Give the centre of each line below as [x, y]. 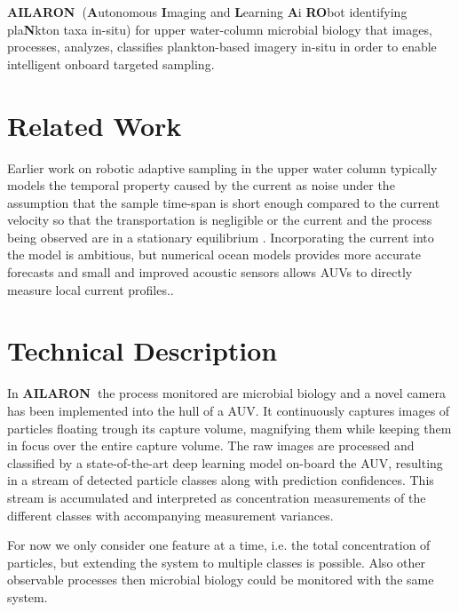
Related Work [95, 125]
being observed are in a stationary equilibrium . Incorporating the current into [221, 237]
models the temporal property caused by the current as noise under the [201, 185]
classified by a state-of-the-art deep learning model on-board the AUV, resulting [225, 462]
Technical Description [142, 350]
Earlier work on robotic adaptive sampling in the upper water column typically [222, 167]
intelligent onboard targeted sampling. [111, 64]
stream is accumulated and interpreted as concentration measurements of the [217, 497]
